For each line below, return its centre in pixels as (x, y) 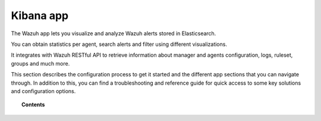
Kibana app (40, 15)
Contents (33, 105)
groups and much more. (40, 63)
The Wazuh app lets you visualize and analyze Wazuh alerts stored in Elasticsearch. (114, 33)
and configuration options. (43, 91)
